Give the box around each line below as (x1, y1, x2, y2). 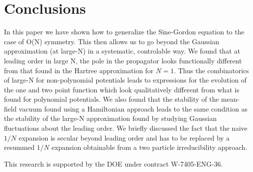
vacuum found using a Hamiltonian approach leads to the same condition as (19, 103, 248, 114)
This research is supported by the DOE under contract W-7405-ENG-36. (4, 158, 223, 169)
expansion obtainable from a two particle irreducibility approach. (51, 142, 248, 152)
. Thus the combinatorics (173, 65, 249, 75)
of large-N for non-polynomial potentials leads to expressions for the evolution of (4, 75, 247, 85)
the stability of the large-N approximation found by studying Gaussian (4, 113, 217, 123)
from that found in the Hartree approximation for (4, 65, 154, 75)
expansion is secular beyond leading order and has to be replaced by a (18, 132, 230, 143)
